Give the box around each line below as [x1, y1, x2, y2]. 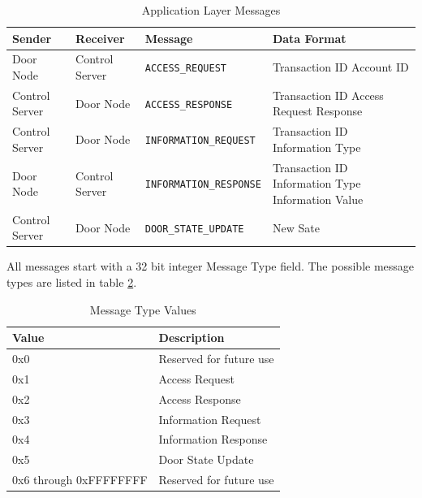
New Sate [272, 219, 320, 236]
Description [158, 329, 225, 346]
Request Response [272, 102, 363, 119]
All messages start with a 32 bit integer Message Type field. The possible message [6, 258, 415, 275]
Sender [12, 29, 52, 46]
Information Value [272, 190, 364, 207]
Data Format [272, 29, 347, 46]
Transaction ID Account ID [272, 58, 409, 76]
